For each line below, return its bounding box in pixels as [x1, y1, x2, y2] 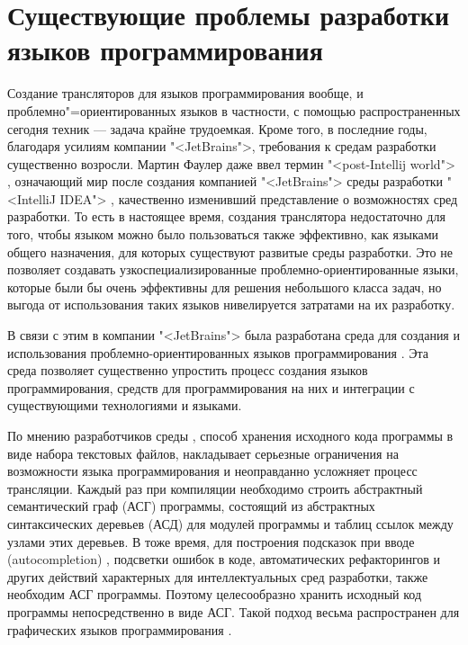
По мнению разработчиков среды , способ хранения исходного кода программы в [7, 426, 454, 444]
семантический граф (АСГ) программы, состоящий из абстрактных [7, 497, 375, 515]
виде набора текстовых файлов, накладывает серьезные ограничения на [7, 443, 399, 462]
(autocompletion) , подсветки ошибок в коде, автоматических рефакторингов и [7, 550, 441, 569]
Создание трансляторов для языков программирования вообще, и [7, 84, 364, 103]
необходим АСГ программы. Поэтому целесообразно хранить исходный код [7, 585, 422, 604]
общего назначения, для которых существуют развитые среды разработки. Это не [7, 242, 453, 261]
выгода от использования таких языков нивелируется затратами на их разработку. [7, 295, 455, 314]
